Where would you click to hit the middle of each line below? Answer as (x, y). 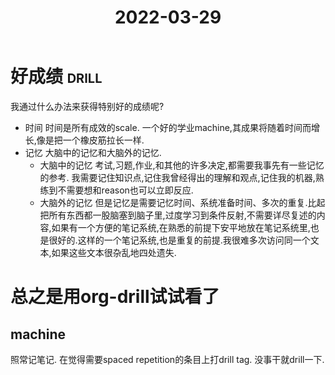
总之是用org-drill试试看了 (115, 297)
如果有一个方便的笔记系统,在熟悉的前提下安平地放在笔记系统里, (181, 227)
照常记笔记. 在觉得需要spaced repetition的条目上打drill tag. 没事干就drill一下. (167, 359)
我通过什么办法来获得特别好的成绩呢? (87, 106)
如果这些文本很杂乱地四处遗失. (114, 252)
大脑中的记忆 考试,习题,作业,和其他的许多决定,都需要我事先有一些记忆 (182, 165)
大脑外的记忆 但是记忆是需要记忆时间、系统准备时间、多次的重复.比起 (182, 202)
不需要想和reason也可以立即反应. (125, 190)
